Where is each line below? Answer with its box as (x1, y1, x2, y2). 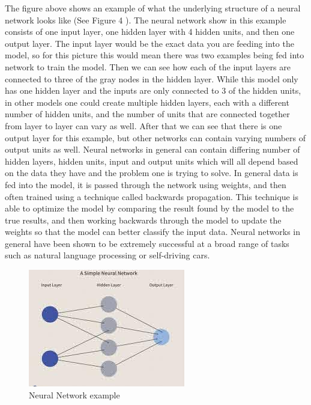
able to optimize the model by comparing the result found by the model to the (5, 202, 294, 215)
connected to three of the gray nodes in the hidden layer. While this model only (5, 72, 298, 85)
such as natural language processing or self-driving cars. (5, 249, 210, 261)
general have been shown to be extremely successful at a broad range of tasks (5, 237, 289, 249)
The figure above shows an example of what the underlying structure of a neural (5, 2, 301, 14)
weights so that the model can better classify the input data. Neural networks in (5, 225, 301, 238)
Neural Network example (29, 388, 120, 401)
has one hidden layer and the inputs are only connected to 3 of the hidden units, (5, 84, 301, 97)
